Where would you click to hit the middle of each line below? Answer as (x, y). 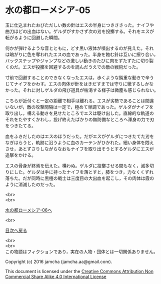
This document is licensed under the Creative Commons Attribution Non (79, 271)
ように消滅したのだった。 (31, 184)
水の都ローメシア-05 (48, 10)
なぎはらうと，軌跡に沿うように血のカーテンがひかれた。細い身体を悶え (79, 142)
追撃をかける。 (20, 155)
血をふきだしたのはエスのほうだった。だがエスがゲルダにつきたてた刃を (79, 136)
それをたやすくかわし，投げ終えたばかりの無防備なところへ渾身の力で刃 (80, 119)
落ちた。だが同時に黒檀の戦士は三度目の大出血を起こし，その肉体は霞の (79, 178)
